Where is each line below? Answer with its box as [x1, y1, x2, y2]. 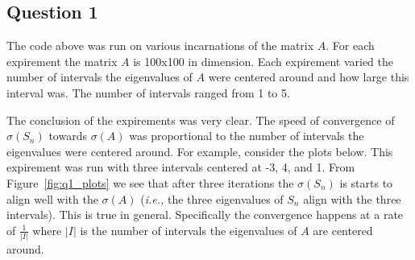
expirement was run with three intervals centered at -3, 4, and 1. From [6, 159, 355, 175]
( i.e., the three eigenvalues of [140, 190, 284, 207]
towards [48, 127, 87, 144]
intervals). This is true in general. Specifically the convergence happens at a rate [6, 206, 404, 223]
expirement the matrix [6, 52, 118, 69]
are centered [313, 221, 373, 238]
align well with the [6, 190, 98, 207]
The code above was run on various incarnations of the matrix [6, 37, 314, 54]
